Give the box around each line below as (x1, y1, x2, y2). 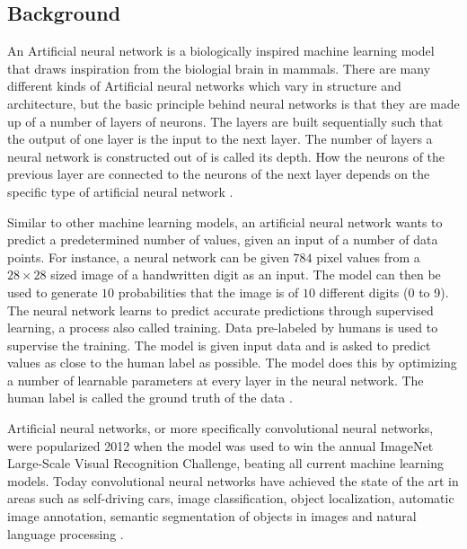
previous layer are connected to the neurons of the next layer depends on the (7, 164, 430, 183)
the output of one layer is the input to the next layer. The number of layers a (7, 129, 433, 148)
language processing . (7, 524, 124, 543)
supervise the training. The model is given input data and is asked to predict (7, 335, 431, 354)
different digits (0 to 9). (319, 282, 449, 301)
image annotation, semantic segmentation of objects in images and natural (7, 507, 417, 526)
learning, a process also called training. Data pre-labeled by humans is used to (7, 318, 438, 337)
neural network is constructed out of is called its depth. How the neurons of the (7, 146, 445, 165)
